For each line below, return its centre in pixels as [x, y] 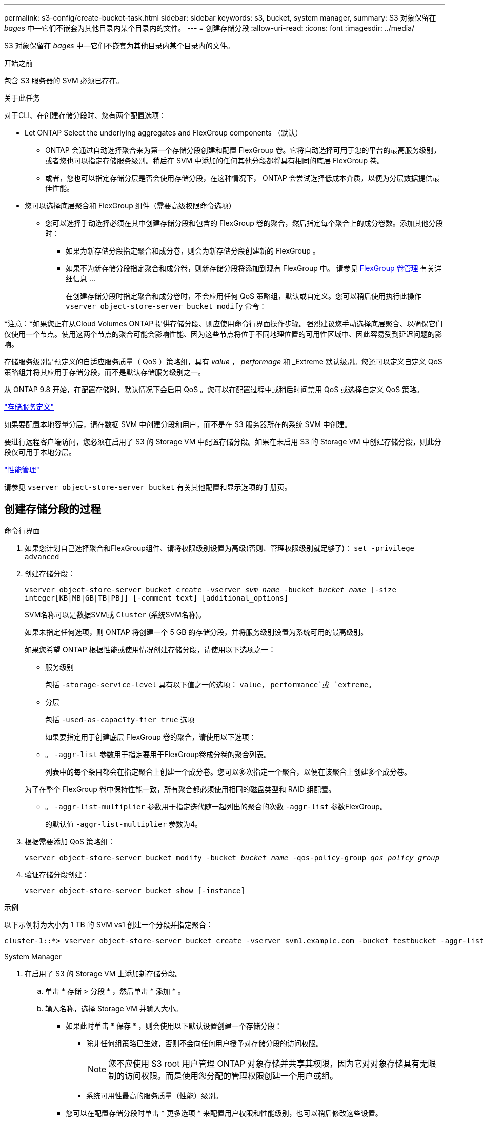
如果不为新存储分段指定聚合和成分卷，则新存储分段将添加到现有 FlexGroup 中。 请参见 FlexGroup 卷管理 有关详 [254, 268]
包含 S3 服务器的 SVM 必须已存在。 [64, 80]
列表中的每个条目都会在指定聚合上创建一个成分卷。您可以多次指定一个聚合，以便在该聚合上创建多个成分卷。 [228, 771]
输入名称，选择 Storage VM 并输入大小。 [114, 1008]
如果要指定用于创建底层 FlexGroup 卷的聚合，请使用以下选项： [151, 737]
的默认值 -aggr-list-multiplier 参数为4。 [124, 824]
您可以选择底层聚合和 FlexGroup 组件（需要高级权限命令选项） [130, 206]
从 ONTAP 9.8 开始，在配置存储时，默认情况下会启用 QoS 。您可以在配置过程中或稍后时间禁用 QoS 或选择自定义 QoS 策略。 [214, 389]
